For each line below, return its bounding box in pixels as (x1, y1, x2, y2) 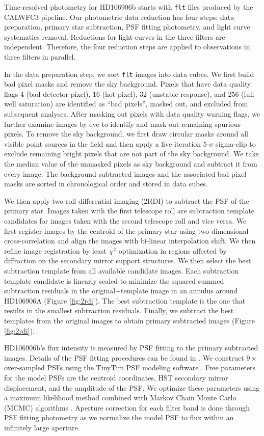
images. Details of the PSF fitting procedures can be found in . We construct (4, 352, 244, 363)
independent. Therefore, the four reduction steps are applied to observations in (4, 41, 250, 52)
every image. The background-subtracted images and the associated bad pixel (4, 168, 247, 179)
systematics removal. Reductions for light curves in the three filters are (4, 31, 225, 42)
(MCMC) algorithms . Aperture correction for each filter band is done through (4, 402, 250, 413)
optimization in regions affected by (118, 245, 227, 256)
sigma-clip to (216, 138, 256, 149)
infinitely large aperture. (4, 422, 80, 432)
